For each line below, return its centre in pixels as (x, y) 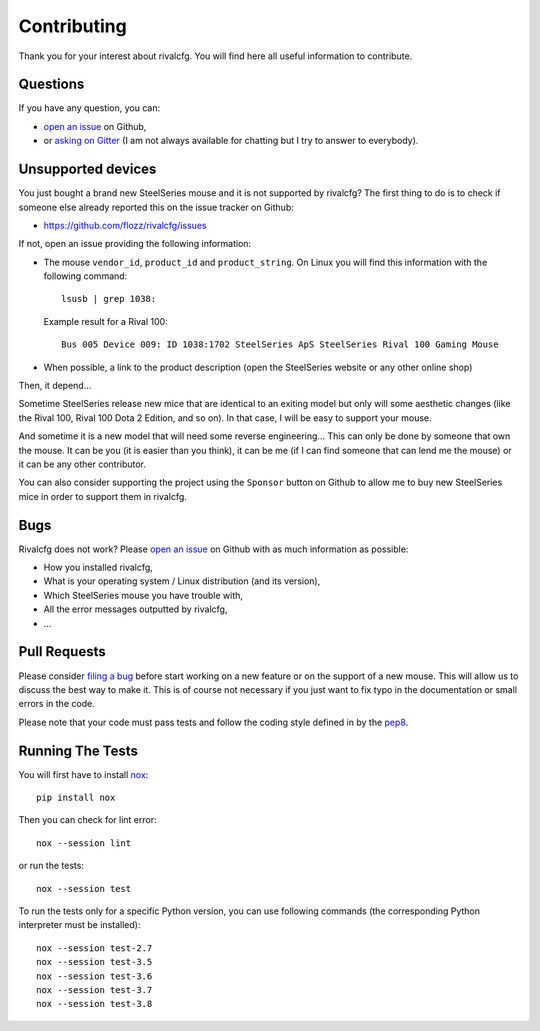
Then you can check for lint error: (87, 820)
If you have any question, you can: (89, 108)
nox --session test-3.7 (94, 989)
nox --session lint (84, 843)
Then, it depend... (55, 386)
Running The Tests (78, 750)
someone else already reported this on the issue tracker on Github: (156, 207)
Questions (51, 84)
